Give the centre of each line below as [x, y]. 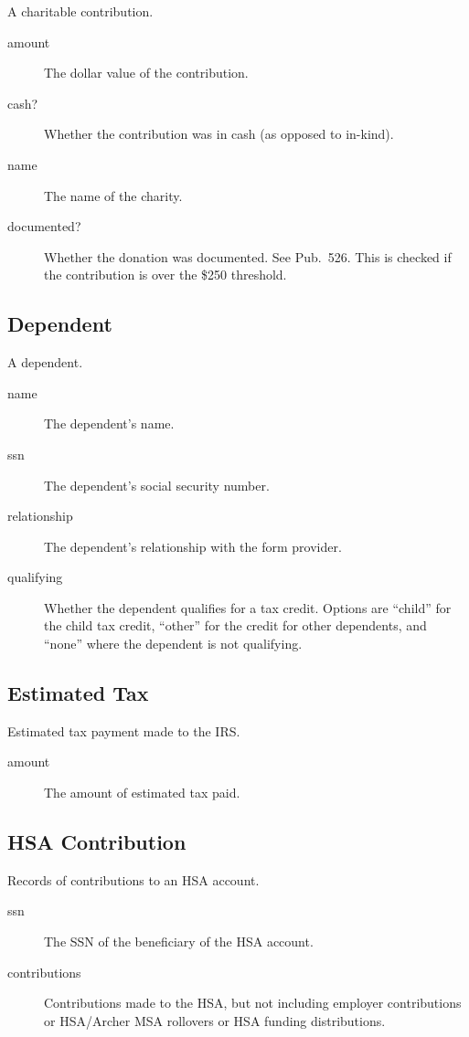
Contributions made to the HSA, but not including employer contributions [253, 1003]
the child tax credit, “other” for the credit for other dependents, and [235, 625]
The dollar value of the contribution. [146, 73]
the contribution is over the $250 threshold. [165, 275]
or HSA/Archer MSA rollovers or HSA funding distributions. [215, 1020]
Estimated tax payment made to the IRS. [124, 730]
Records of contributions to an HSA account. [133, 879]
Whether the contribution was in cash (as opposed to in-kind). [219, 134]
